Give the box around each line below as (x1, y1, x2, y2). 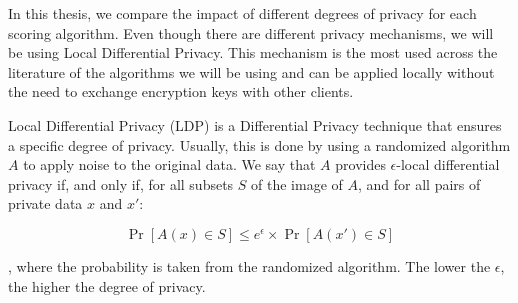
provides (335, 154, 386, 175)
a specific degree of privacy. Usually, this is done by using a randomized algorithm (8, 134, 511, 155)
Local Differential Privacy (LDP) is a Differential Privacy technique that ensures (8, 114, 502, 135)
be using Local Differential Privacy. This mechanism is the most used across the (8, 42, 498, 63)
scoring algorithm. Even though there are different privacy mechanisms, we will (8, 22, 494, 43)
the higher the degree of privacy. (8, 275, 206, 296)
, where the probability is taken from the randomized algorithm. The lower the (8, 255, 491, 276)
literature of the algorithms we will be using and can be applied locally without (8, 61, 495, 82)
